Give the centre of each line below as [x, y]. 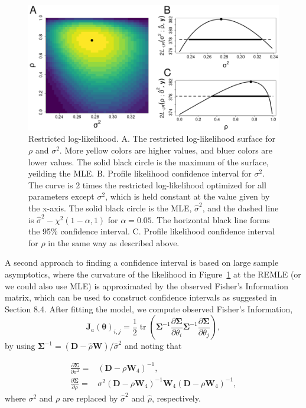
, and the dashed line [240, 208]
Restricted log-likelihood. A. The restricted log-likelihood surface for [152, 138]
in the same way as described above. [114, 242]
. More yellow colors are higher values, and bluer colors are [166, 150]
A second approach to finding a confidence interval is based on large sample [142, 262]
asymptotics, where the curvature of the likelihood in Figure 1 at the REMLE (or [153, 274]
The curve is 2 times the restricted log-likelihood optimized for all [147, 185]
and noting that [153, 346]
